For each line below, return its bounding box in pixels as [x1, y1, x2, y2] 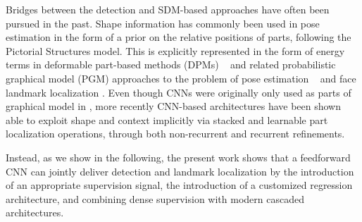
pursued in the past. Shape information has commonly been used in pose [6, 16, 320, 30]
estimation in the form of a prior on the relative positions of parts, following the [6, 30, 351, 44]
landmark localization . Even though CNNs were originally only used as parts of [6, 85, 351, 99]
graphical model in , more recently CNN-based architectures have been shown [6, 99, 342, 113]
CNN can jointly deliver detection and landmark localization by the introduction [6, 164, 354, 178]
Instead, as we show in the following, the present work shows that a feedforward [6, 149, 351, 164]
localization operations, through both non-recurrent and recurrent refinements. [6, 126, 345, 141]
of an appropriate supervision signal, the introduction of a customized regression [6, 178, 353, 192]
